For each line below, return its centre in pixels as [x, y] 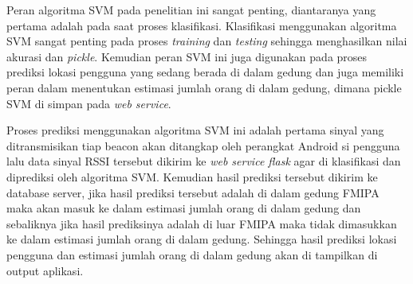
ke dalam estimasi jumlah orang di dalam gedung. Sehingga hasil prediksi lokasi [202, 239]
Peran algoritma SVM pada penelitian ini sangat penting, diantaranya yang [191, 10]
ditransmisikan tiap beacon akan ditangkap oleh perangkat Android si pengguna [203, 145]
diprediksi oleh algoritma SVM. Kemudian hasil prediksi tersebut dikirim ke [192, 176]
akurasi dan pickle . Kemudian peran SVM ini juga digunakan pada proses [187, 56]
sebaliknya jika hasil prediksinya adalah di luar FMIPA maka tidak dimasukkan [202, 223]
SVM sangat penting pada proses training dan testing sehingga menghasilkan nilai [207, 41]
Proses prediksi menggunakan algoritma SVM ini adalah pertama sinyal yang [195, 130]
